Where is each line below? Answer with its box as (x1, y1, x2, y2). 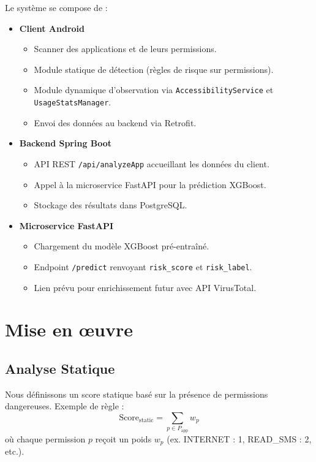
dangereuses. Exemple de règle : (5, 400, 124, 412)
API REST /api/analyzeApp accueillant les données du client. (34, 157, 269, 170)
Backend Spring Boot (19, 137, 112, 150)
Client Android (19, 21, 85, 34)
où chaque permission (5, 432, 86, 445)
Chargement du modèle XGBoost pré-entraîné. (34, 240, 209, 252)
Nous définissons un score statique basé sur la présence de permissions (5, 387, 268, 400)
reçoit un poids (95, 432, 152, 445)
